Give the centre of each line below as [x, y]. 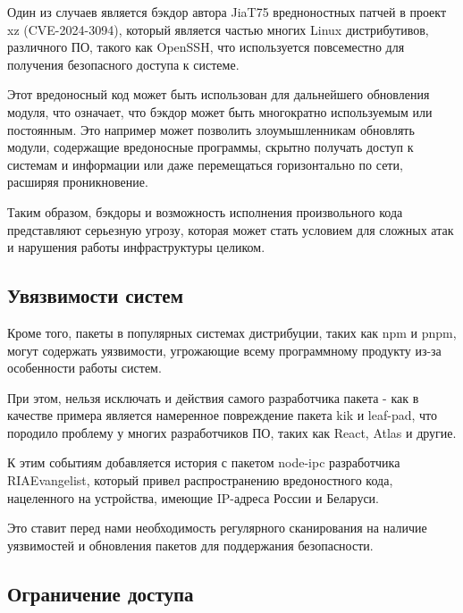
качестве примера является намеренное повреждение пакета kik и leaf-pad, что [223, 415]
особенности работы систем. [84, 368]
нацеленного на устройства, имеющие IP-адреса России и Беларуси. [194, 497]
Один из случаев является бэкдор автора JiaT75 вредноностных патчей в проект [227, 12]
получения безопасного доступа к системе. [123, 64]
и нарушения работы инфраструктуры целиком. [136, 247]
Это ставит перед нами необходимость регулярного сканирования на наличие [217, 528]
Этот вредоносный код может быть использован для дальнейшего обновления [219, 94]
